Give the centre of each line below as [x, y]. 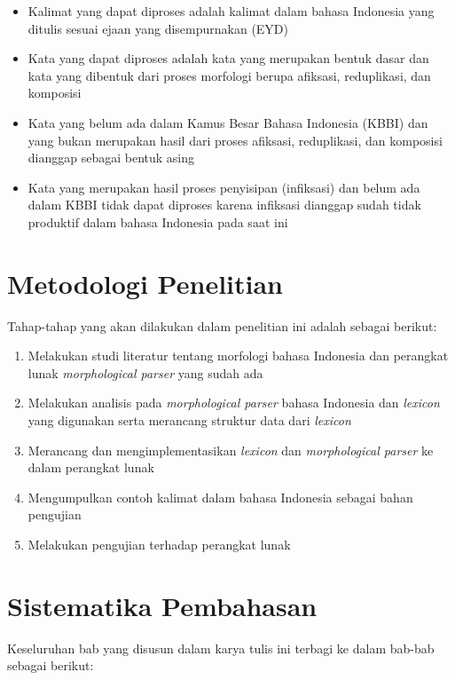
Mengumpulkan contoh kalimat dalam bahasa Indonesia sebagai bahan [220, 497]
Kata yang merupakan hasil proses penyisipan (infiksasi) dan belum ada [224, 187]
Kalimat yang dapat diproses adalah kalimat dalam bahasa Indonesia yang [231, 11]
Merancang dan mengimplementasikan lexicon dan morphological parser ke [231, 450]
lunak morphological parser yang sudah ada [145, 372]
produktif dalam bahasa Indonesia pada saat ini [158, 221]
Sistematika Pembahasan [162, 605]
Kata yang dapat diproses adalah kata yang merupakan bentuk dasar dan [228, 58]
